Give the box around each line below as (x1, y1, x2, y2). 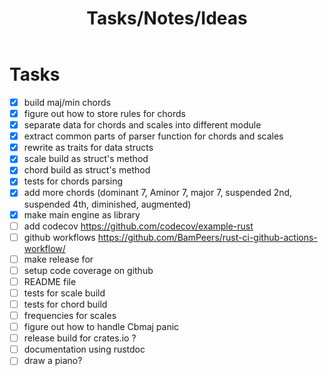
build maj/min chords (23, 96, 112, 108)
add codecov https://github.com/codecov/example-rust (23, 220, 254, 232)
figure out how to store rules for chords (23, 108, 186, 119)
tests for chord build (23, 298, 108, 310)
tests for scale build (23, 287, 106, 299)
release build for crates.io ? (23, 332, 137, 344)
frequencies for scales (23, 310, 117, 321)
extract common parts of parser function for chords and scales (23, 130, 284, 142)
